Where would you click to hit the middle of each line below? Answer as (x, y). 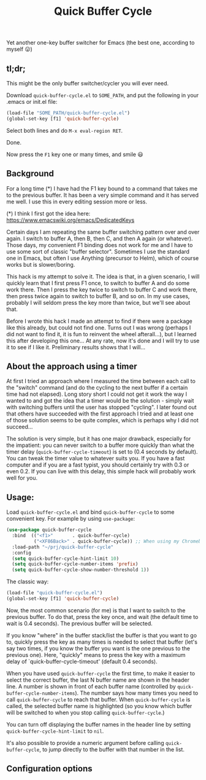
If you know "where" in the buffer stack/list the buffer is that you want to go (102, 635)
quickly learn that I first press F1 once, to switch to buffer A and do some (98, 283)
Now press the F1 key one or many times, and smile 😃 (75, 154)
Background (30, 174)
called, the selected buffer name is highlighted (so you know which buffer (99, 706)
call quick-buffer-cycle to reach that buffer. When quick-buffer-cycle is (98, 699)
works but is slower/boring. (41, 264)
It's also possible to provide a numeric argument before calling (85, 743)
